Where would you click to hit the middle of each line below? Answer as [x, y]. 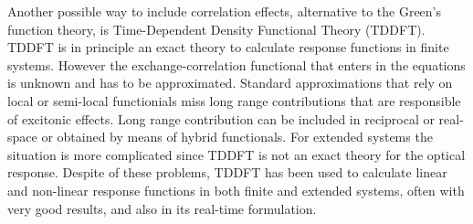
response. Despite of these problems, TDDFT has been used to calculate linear [227, 172]
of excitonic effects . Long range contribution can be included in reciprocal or [221, 118]
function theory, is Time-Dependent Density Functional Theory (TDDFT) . [216, 29]
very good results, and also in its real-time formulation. [162, 208]
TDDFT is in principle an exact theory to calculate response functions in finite [228, 47]
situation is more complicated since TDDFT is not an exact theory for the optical [236, 154]
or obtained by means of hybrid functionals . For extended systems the [237, 137]
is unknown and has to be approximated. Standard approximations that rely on [230, 83]
